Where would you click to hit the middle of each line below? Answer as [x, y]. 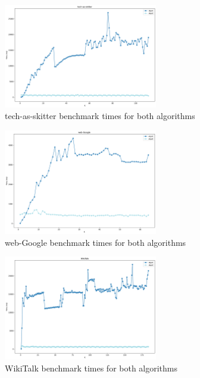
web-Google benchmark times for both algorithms [96, 242]
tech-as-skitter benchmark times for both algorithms [100, 116]
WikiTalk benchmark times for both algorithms [91, 368]
